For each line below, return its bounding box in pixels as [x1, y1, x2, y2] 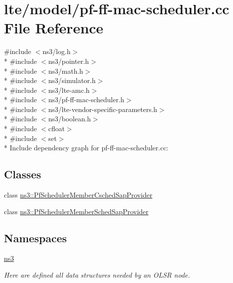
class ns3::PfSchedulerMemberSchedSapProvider [4, 206, 149, 216]
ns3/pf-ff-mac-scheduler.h [48, 94, 124, 105]
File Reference [4, 18, 104, 38]
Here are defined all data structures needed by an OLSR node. [4, 270, 190, 280]
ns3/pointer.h [48, 56, 89, 66]
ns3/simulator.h [48, 75, 96, 85]
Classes [4, 167, 41, 182]
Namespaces [4, 230, 67, 245]
